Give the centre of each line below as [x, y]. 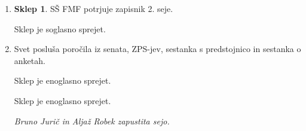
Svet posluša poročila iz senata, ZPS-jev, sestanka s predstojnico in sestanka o [157, 49]
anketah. [30, 60]
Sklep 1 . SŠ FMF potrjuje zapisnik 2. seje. [94, 8]
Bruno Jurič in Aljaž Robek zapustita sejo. [92, 121]
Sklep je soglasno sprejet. [60, 28]
